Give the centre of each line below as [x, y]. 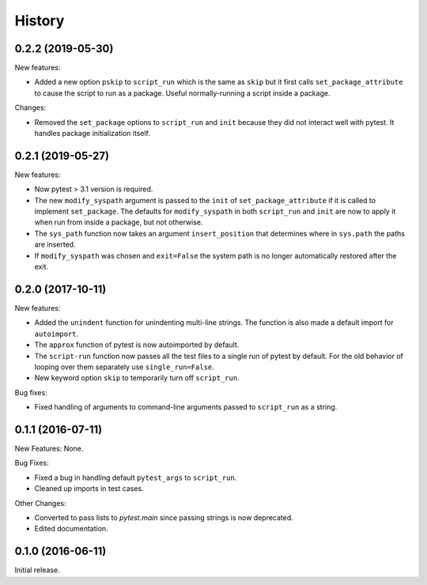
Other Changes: [40, 503]
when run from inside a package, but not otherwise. [119, 222]
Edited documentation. [71, 529]
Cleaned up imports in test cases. [89, 489]
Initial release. [37, 570]
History [40, 21]
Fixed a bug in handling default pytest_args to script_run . [136, 477]
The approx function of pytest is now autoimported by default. [137, 345]
